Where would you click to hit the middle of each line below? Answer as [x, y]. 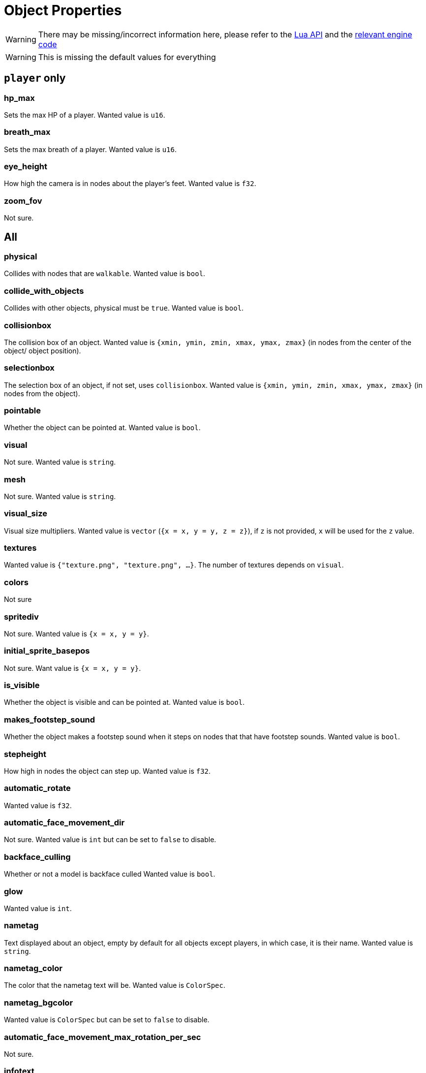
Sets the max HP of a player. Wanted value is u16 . [85, 115]
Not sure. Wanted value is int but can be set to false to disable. [110, 840]
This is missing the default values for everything [127, 57]
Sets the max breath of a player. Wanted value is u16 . [91, 149]
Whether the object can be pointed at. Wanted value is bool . [102, 428]
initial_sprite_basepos [47, 651]
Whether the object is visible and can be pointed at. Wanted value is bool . [124, 702]
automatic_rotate [37, 788]
